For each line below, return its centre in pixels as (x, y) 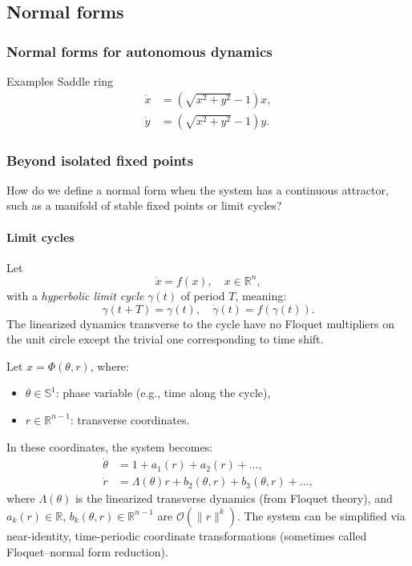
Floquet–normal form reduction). (87, 551)
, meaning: (261, 295)
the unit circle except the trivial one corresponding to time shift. (165, 339)
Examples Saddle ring (60, 81)
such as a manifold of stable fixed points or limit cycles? (144, 205)
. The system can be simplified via (321, 515)
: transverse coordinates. (130, 419)
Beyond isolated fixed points (100, 160)
